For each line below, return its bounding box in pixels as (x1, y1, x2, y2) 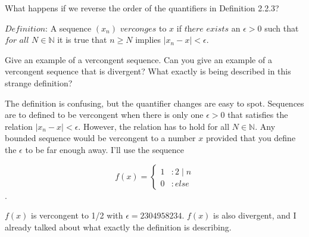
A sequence (50, 21, 92, 34)
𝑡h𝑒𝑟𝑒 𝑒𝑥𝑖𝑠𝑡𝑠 (184, 24, 229, 33)
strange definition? (5, 76, 73, 89)
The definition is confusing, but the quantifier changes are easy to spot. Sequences (5, 96, 304, 109)
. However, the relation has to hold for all (78, 120, 230, 132)
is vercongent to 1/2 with (31, 209, 123, 222)
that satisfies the (227, 108, 288, 121)
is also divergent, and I (213, 209, 296, 222)
